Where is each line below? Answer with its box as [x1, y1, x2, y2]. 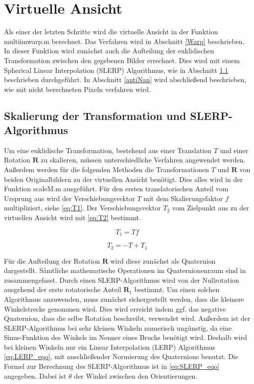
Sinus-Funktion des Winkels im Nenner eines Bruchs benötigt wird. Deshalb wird [4, 332, 247, 342]
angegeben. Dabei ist [4, 370, 67, 381]
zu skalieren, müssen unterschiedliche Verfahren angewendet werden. [41, 155, 246, 165]
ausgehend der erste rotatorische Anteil [4, 284, 121, 294]
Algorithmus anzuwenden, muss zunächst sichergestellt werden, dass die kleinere [4, 294, 244, 304]
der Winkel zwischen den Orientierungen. [74, 370, 198, 381]
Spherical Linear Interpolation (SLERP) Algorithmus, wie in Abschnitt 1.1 [4, 65, 229, 75]
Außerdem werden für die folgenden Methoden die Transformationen [4, 164, 209, 175]
